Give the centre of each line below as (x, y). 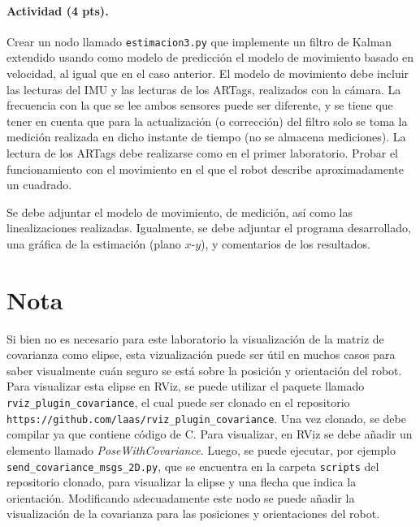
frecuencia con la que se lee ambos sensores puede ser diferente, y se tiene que (200, 105)
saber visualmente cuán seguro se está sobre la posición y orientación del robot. (204, 370)
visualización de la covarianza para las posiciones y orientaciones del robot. (193, 514)
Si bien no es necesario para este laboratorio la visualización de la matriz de (195, 338)
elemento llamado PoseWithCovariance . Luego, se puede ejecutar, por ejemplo (201, 449)
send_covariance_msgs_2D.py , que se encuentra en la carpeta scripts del (193, 466)
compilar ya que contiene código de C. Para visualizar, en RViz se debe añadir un (210, 434)
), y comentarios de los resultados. (286, 243)
